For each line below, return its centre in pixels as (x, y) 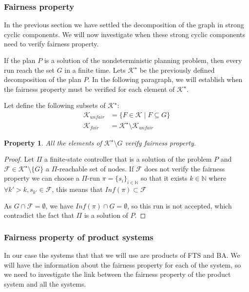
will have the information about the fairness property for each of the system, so (123, 264)
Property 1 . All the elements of (53, 142)
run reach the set (29, 70)
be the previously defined (177, 70)
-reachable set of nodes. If (96, 168)
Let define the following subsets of (55, 105)
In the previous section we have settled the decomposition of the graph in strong (124, 25)
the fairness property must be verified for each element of (89, 89)
